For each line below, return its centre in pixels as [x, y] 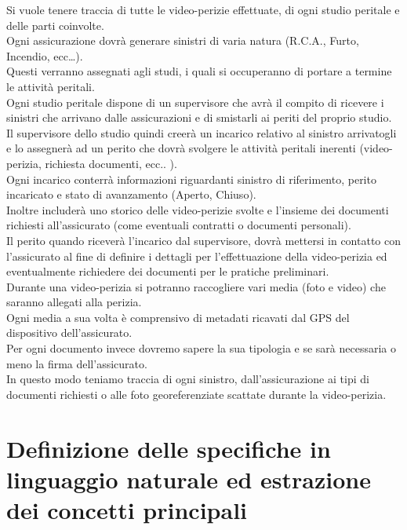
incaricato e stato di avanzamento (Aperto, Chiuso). [131, 194]
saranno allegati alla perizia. [74, 302]
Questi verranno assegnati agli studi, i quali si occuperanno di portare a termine [199, 71]
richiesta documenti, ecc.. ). [111, 163]
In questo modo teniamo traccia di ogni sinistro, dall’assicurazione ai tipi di [188, 379]
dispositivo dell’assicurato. [69, 333]
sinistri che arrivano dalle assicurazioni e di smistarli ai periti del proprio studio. [199, 117]
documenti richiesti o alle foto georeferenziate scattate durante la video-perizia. [196, 394]
